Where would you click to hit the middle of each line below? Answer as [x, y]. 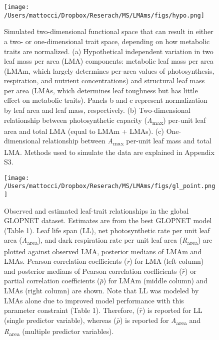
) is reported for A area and [160, 320]
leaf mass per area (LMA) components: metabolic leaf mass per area [109, 61]
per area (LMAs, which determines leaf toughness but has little [101, 90]
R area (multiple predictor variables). [59, 331]
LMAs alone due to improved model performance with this [94, 300]
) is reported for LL [172, 310]
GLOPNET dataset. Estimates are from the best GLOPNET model [108, 220]
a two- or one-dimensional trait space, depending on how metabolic [107, 41]
